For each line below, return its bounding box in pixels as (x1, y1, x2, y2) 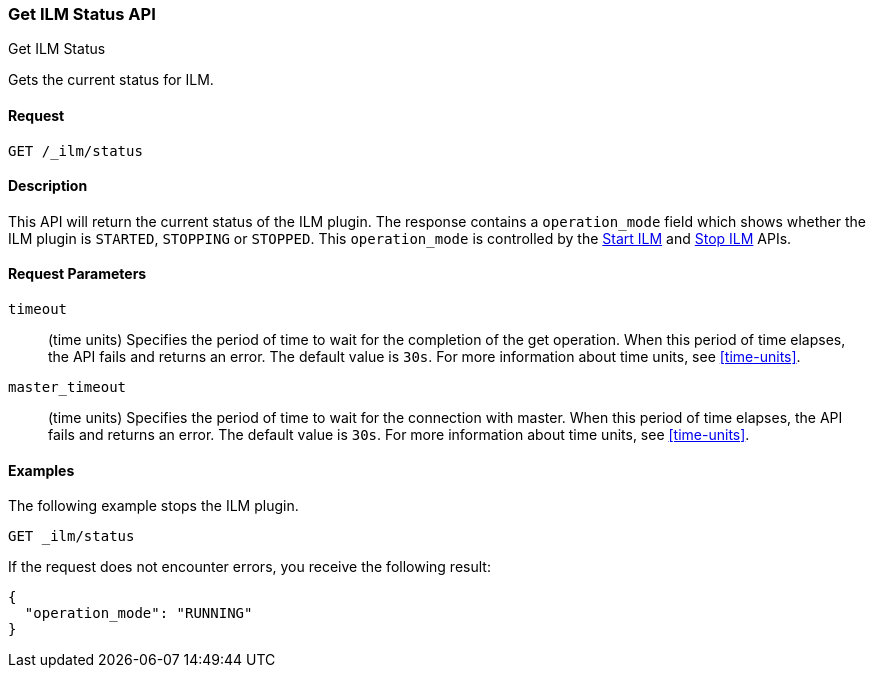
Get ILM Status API (8, 4, 156, 24)
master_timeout (8, 379, 127, 396)
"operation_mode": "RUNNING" (24, 605, 253, 622)
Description (8, 177, 88, 195)
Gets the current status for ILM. (8, 71, 214, 89)
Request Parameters (8, 265, 147, 283)
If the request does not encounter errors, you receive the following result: (8, 558, 491, 576)
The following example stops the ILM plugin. (8, 497, 299, 515)
